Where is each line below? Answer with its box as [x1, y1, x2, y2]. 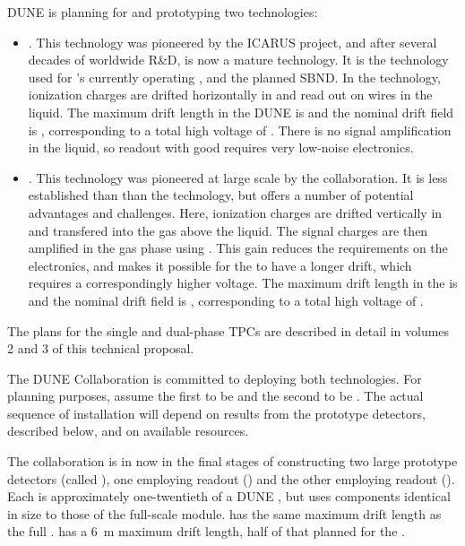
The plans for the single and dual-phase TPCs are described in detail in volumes [7, 321, 450, 340]
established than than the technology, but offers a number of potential [28, 186, 414, 204]
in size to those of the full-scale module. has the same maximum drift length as [7, 504, 442, 523]
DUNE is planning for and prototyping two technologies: [7, 3, 318, 21]
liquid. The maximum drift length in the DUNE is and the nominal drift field [28, 102, 454, 121]
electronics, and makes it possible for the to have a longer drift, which [28, 256, 412, 274]
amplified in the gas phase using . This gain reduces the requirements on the [28, 238, 448, 257]
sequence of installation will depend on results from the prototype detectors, [7, 403, 426, 422]
